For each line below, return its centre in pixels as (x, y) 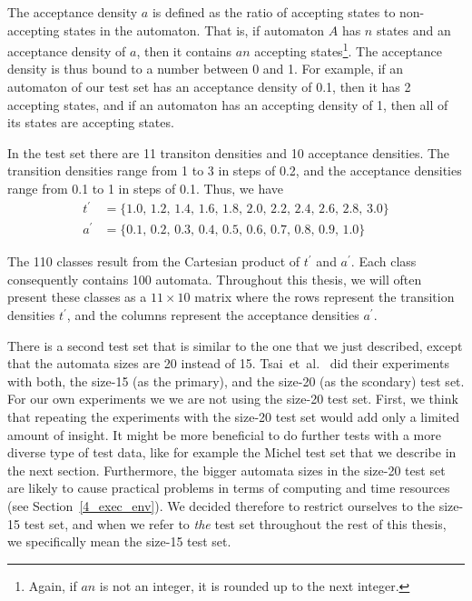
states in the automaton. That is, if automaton (194, 30)
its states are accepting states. (91, 122)
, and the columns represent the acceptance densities (213, 315)
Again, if (53, 585)
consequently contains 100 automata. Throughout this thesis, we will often (215, 279)
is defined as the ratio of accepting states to (274, 12)
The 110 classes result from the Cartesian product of (154, 261)
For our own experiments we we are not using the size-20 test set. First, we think (233, 399)
